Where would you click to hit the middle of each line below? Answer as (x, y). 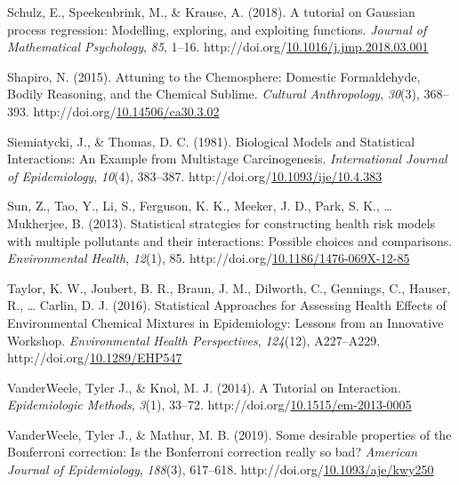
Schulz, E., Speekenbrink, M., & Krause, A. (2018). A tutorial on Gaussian (211, 12)
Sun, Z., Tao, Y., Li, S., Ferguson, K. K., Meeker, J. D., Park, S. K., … (200, 206)
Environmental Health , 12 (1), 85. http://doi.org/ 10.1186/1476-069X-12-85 (209, 258)
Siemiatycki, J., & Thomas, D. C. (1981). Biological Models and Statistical (211, 141)
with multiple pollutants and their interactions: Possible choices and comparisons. (230, 240)
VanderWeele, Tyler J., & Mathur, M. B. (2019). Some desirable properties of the (229, 434)
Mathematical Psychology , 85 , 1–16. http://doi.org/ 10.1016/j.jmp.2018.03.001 (218, 47)
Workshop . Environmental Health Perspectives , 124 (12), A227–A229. (194, 340)
